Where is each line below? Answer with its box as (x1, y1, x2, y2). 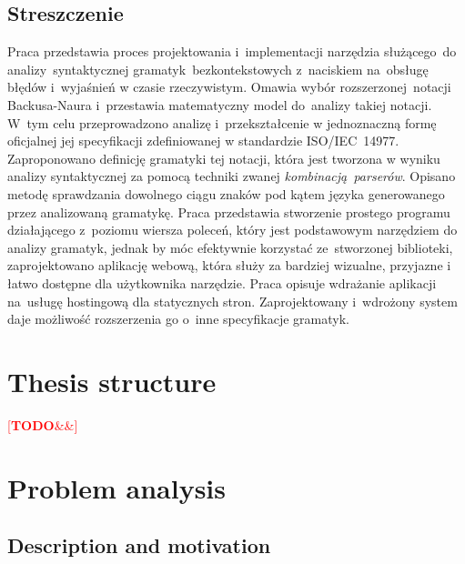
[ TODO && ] (7, 415, 78, 434)
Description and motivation (7, 531, 271, 559)
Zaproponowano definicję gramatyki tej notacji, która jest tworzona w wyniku (7, 148, 440, 167)
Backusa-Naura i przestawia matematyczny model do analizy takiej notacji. (7, 95, 432, 114)
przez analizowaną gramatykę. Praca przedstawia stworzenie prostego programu (7, 202, 450, 221)
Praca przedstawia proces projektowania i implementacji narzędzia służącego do (7, 42, 457, 61)
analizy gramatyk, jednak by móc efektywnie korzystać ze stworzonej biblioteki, (7, 237, 453, 257)
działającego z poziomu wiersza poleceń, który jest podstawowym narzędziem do (7, 220, 458, 239)
